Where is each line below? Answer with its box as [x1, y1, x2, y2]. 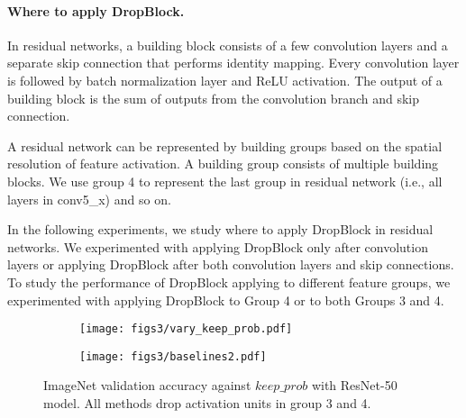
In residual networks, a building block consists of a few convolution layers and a [7, 35, 448, 54]
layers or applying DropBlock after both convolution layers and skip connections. [7, 255, 454, 274]
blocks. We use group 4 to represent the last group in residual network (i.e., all [7, 171, 443, 190]
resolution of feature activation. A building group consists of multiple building [7, 154, 439, 173]
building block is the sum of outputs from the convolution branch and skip [7, 88, 420, 107]
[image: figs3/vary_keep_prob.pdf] [79, 323, 293, 336]
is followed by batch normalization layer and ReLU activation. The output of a [7, 70, 443, 89]
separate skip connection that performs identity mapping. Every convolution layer [7, 53, 460, 72]
